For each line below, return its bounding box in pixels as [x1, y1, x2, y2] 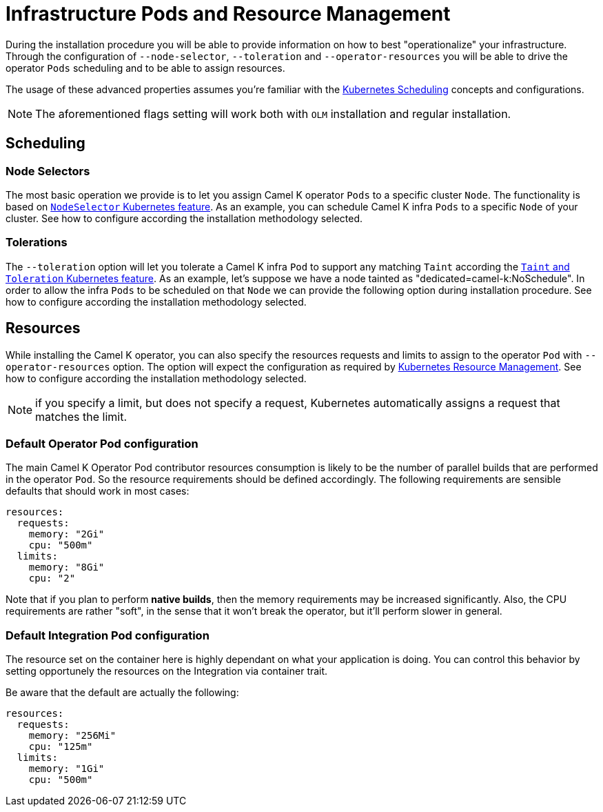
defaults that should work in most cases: [6, 485, 190, 497]
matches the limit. [35, 409, 127, 424]
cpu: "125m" [28, 741, 93, 753]
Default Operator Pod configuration [6, 436, 198, 450]
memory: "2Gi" [28, 528, 105, 540]
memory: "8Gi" [28, 562, 105, 573]
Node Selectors [6, 164, 90, 178]
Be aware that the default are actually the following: [6, 686, 239, 699]
